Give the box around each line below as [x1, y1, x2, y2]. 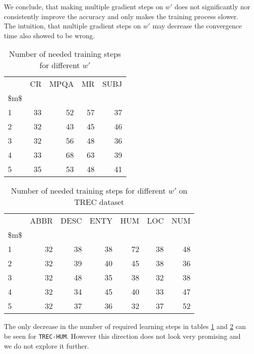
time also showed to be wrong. [4, 30, 95, 40]
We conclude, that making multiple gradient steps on [4, 1, 163, 11]
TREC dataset [74, 196, 124, 208]
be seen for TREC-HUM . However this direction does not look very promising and [4, 330, 241, 341]
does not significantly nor [174, 1, 251, 11]
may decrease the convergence [152, 21, 242, 31]
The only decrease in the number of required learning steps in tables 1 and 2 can [4, 321, 246, 331]
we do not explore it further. [4, 340, 89, 351]
